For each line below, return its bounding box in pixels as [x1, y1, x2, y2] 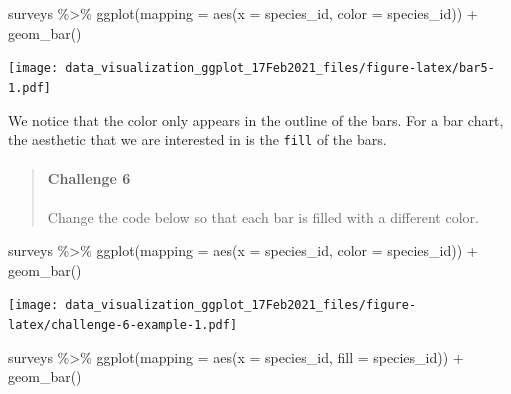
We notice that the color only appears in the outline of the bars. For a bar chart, [8, 109, 504, 130]
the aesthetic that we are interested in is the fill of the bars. [8, 129, 387, 150]
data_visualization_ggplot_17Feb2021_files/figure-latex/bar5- [65, 61, 495, 76]
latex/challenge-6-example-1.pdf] [8, 317, 238, 332]
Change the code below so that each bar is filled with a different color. [47, 206, 479, 227]
